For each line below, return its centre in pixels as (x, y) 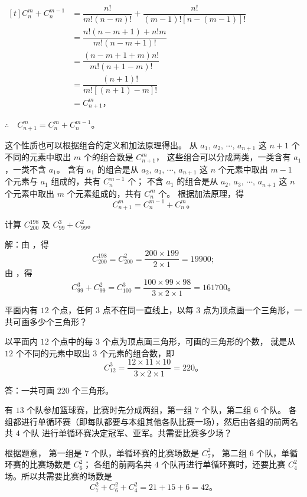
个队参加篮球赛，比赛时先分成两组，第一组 (110, 410)
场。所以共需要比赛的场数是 (58, 476)
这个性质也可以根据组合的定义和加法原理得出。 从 (101, 144)
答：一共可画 (30, 390)
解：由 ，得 (27, 244)
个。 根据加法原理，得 (201, 193)
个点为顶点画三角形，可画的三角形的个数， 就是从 (199, 341)
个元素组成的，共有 (104, 193)
